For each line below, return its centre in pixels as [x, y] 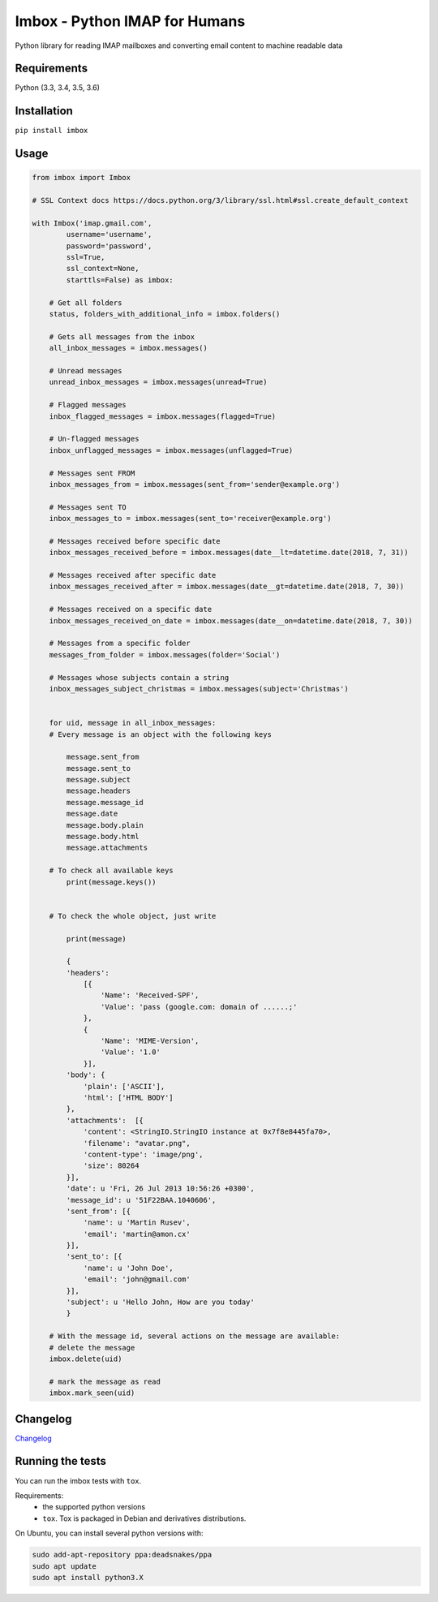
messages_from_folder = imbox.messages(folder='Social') [165, 655]
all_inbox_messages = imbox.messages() [129, 348]
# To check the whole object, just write [133, 916]
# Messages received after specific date [133, 575]
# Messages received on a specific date [131, 609]
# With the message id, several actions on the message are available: [195, 1336]
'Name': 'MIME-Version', [150, 1041]
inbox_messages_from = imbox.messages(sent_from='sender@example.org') [195, 484]
